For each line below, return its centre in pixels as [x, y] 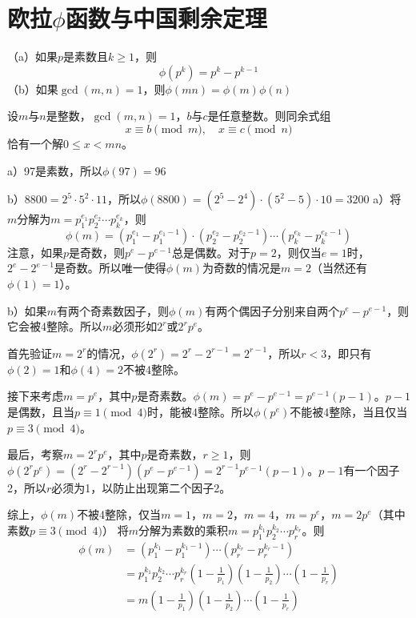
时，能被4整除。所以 [200, 412]
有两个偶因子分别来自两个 [272, 310]
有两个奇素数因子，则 [113, 310]
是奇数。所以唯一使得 [110, 268]
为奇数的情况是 [241, 268]
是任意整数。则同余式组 [269, 116]
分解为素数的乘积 [183, 530]
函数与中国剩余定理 [166, 18]
